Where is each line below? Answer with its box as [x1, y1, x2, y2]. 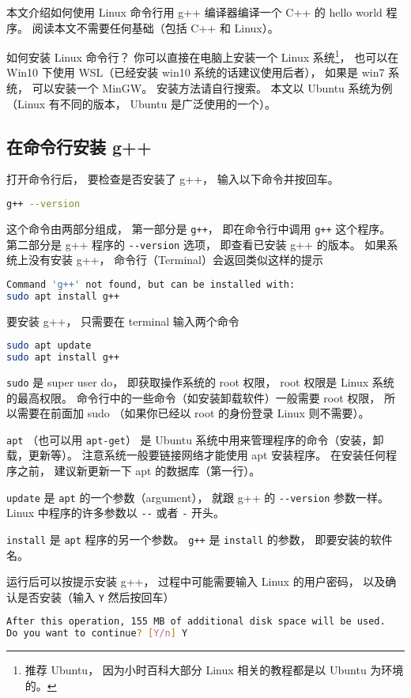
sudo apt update [6, 340, 92, 352]
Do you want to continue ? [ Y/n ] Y [6, 628, 188, 640]
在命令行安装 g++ [6, 134, 152, 158]
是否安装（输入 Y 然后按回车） [17, 588, 175, 605]
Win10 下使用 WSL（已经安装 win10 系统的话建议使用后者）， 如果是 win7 [6, 64, 385, 81]
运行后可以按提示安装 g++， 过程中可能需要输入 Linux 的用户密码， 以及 [6, 573, 386, 590]
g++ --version [6, 198, 81, 210]
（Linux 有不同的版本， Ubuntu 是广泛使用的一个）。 [6, 95, 276, 111]
